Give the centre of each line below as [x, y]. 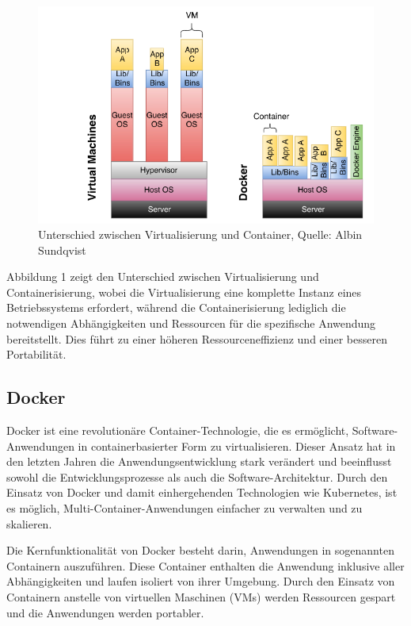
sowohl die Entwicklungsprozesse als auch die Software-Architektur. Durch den [197, 476]
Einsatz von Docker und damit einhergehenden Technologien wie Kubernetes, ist [202, 492]
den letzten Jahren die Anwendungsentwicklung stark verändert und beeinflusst [199, 461]
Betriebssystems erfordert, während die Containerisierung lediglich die [176, 307]
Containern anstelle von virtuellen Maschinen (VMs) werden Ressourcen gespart [201, 596]
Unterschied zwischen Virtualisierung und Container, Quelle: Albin [200, 234]
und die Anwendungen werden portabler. [105, 612]
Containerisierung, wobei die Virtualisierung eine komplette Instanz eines [184, 292]
